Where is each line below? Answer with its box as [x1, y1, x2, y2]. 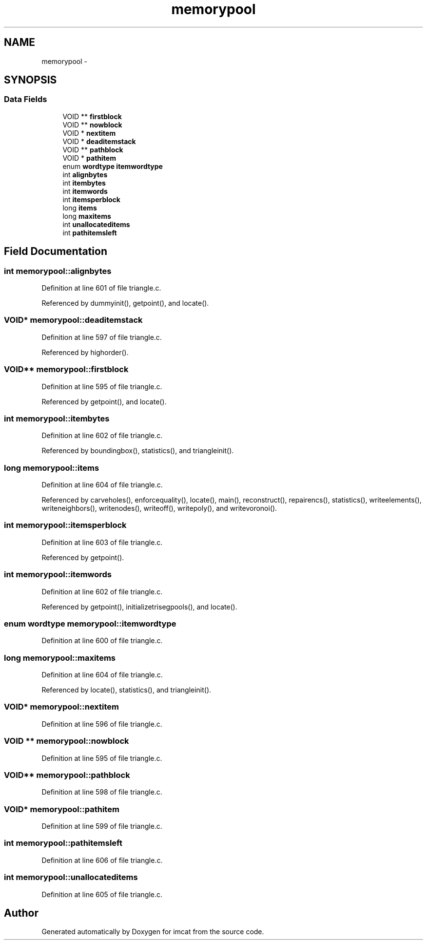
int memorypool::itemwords [4, 569, 112, 580]
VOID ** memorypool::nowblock [4, 736, 129, 746]
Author [4, 906, 39, 919]
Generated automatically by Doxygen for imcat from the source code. [41, 927, 264, 936]
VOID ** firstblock [62, 112, 122, 121]
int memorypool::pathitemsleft [4, 838, 122, 848]
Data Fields [4, 94, 47, 105]
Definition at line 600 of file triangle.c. [41, 636, 163, 645]
